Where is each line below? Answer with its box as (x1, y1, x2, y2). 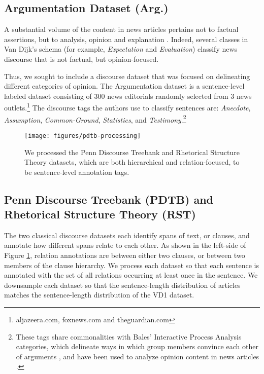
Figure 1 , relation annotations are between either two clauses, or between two (4, 250, 245, 260)
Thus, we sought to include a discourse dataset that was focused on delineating (4, 70, 250, 81)
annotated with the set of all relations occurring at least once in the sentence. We (4, 270, 258, 280)
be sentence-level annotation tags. (24, 166, 129, 177)
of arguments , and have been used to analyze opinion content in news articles (16, 351, 259, 361)
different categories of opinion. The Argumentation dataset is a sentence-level (4, 81, 245, 91)
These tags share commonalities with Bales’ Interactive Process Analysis (16, 331, 242, 342)
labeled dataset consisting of (4, 90, 92, 101)
